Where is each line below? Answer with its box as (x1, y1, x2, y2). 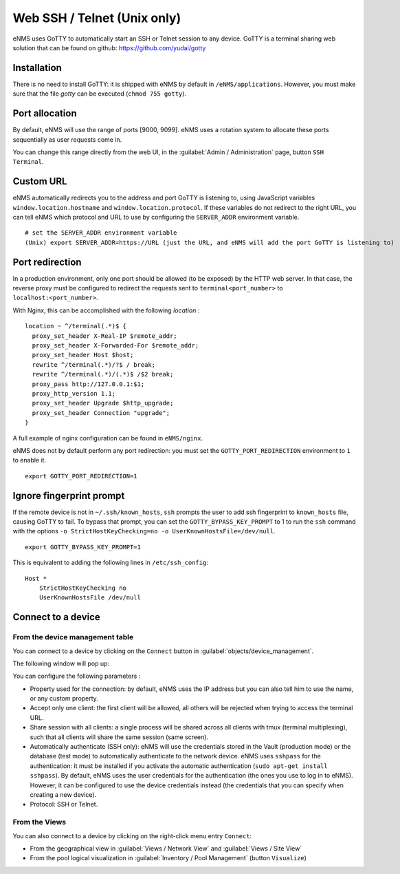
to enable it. (12, 456, 47, 465)
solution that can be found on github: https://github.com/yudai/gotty (12, 43, 206, 52)
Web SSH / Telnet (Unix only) (12, 10, 181, 25)
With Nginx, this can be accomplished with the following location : (12, 306, 200, 315)
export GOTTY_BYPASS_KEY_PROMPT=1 (25, 543, 141, 551)
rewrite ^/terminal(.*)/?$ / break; (32, 361, 156, 368)
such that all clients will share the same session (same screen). (30, 733, 209, 741)
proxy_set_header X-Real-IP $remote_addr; (32, 332, 178, 340)
